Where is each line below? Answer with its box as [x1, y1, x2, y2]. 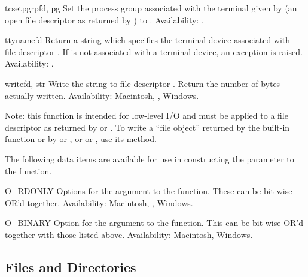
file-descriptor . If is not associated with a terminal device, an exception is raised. [5, 45, 303, 58]
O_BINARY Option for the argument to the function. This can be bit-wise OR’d [5, 216, 304, 229]
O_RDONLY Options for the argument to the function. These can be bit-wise [5, 185, 292, 197]
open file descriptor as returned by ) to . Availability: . [5, 13, 204, 26]
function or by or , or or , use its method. [5, 133, 157, 145]
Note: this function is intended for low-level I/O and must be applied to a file [5, 109, 288, 122]
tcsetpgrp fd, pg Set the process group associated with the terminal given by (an [5, 2, 297, 14]
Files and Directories [5, 257, 136, 276]
